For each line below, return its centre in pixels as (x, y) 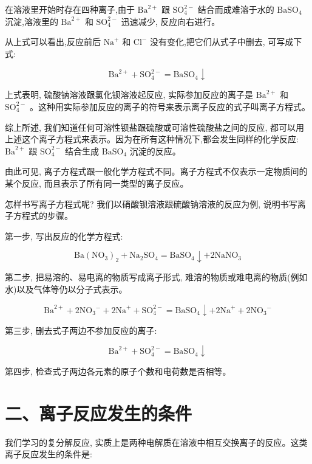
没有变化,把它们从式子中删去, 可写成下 (226, 42)
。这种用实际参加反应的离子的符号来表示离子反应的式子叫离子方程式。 (170, 106)
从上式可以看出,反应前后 (53, 42)
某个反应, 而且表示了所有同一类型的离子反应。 (97, 183)
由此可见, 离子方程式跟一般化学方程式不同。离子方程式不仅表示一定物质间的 (156, 171)
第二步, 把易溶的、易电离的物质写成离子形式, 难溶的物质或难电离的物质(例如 (156, 277)
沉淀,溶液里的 (32, 21)
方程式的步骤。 (43, 216)
